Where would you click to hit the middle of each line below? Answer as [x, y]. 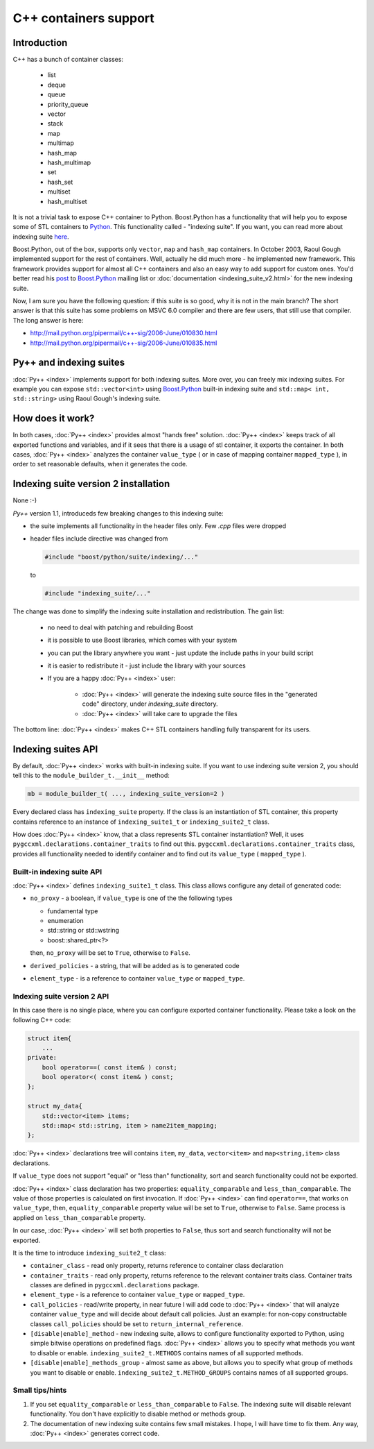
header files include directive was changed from [99, 539]
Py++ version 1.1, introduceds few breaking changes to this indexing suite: [118, 513]
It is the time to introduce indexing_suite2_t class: [89, 1253]
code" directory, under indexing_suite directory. [150, 704]
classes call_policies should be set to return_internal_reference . [137, 1324]
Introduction [40, 43]
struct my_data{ [55, 1106]
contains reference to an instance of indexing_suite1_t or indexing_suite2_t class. [141, 822]
